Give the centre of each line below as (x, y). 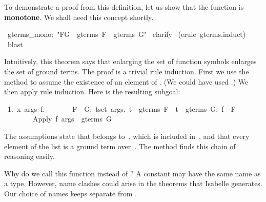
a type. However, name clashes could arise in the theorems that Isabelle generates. (133, 183)
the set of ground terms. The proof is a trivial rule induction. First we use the (127, 71)
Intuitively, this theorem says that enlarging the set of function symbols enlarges (130, 61)
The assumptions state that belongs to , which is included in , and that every (127, 136)
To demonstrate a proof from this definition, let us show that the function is (124, 7)
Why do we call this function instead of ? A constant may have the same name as (132, 173)
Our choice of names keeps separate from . (70, 193)
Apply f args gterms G (72, 119)
